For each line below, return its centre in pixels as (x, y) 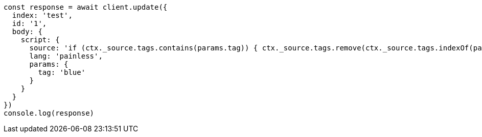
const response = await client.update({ (86, 7)
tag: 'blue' (62, 72)
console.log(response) (49, 113)
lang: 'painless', (66, 56)
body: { (27, 32)
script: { (40, 40)
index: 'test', (42, 15)
